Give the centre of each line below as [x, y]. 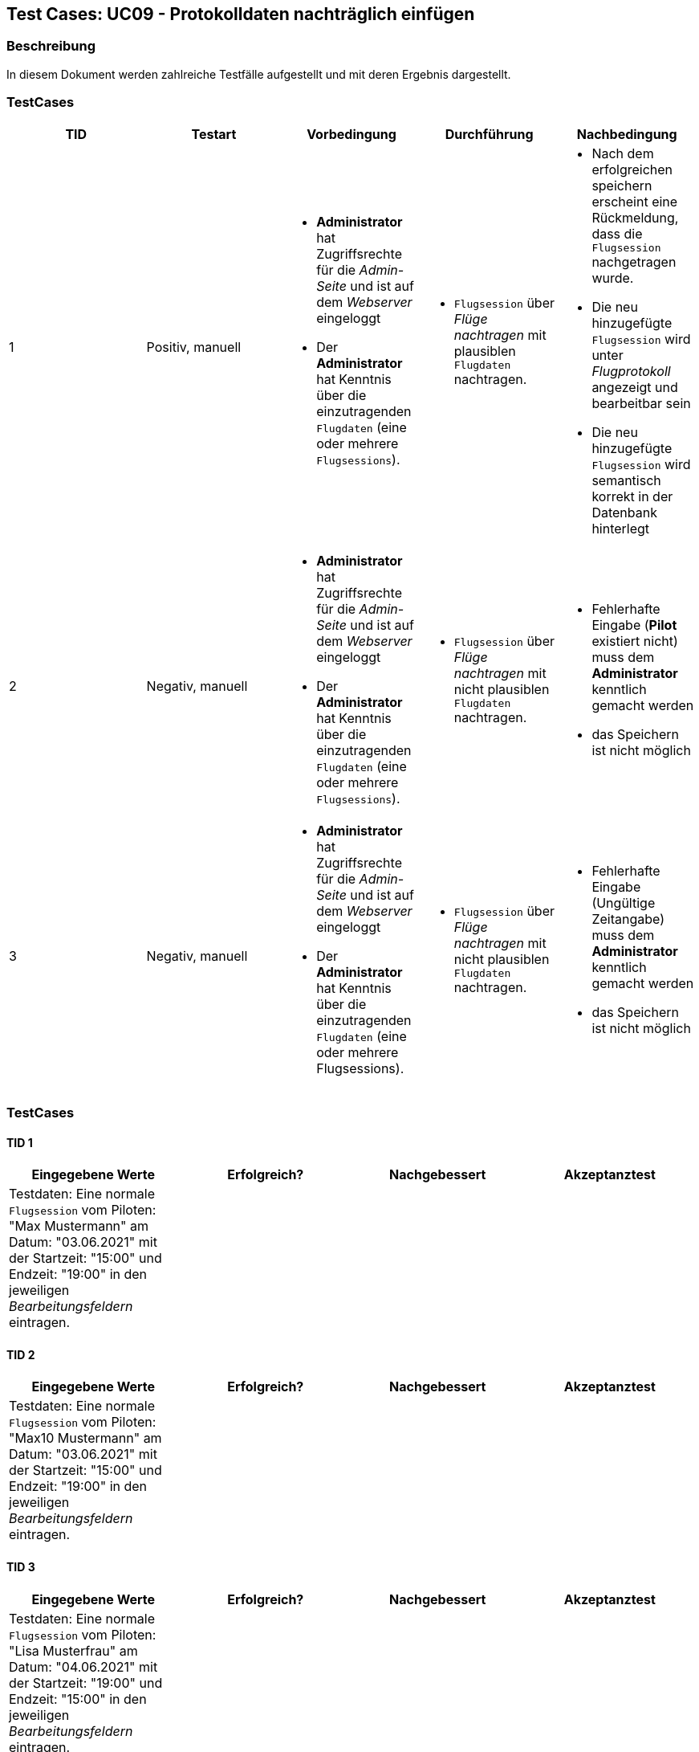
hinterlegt [621, 528]
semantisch [626, 480]
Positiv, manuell [194, 347]
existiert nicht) [635, 641]
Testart [214, 134]
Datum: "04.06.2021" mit [83, 1666]
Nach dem [623, 153]
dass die [617, 233]
